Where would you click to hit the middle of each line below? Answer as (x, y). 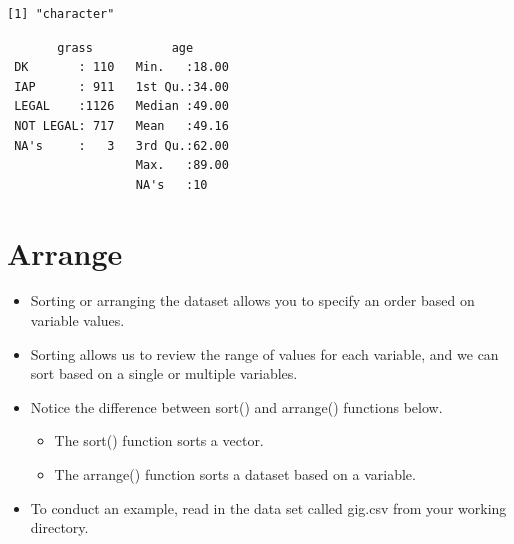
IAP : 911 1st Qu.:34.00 (121, 86)
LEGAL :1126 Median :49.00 (121, 106)
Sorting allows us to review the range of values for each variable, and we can (264, 353)
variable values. (77, 320)
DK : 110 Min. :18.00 (121, 67)
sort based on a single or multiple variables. (164, 373)
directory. (59, 527)
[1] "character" (61, 14)
